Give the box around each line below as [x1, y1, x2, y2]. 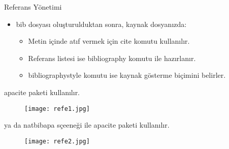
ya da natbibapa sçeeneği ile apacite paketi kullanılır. [4, 120, 170, 130]
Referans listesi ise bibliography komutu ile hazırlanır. [28, 52, 196, 63]
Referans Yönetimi [4, 2, 62, 12]
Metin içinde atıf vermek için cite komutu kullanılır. [28, 36, 190, 46]
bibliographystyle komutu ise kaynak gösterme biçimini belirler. [28, 70, 226, 80]
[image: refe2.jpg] [24, 137, 90, 145]
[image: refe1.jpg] [24, 105, 90, 112]
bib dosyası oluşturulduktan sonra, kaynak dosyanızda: [16, 18, 187, 29]
